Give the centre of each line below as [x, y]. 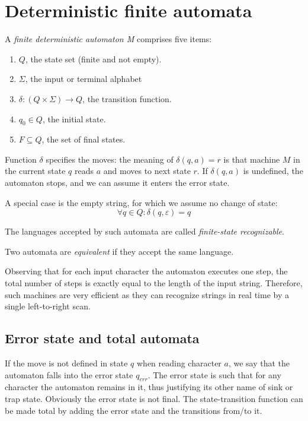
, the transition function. [127, 98]
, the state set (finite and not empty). [93, 58]
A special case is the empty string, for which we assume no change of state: [141, 202]
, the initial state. [74, 118]
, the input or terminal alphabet [84, 79]
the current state [35, 171]
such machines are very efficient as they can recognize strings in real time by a [147, 294]
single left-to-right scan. [48, 306]
